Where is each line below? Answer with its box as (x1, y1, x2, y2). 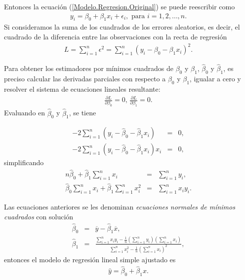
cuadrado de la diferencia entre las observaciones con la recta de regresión (4, 32, 227, 42)
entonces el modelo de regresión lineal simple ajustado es (4, 254, 176, 264)
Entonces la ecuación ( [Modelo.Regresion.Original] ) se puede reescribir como (4, 1, 235, 11)
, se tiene (69, 107, 96, 118)
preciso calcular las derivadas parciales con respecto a (4, 73, 166, 84)
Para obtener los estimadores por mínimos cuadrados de (4, 63, 173, 73)
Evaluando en (4, 107, 45, 118)
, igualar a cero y (189, 73, 241, 84)
